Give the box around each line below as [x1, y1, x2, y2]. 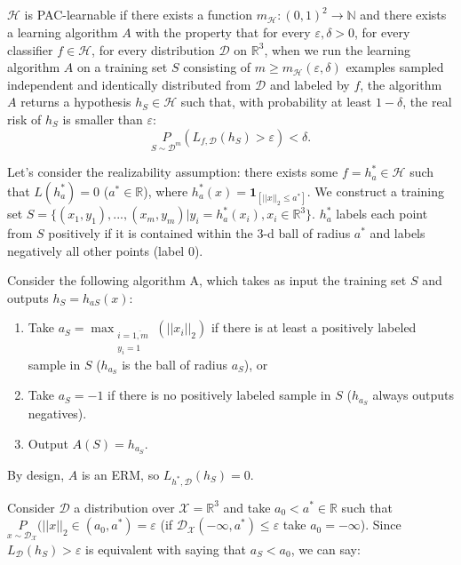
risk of [7, 109, 42, 128]
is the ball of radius [122, 354, 227, 373]
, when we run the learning [264, 40, 410, 59]
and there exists [360, 5, 447, 24]
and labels [370, 224, 425, 243]
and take [223, 497, 271, 516]
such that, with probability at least [180, 92, 372, 111]
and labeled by [269, 75, 350, 93]
